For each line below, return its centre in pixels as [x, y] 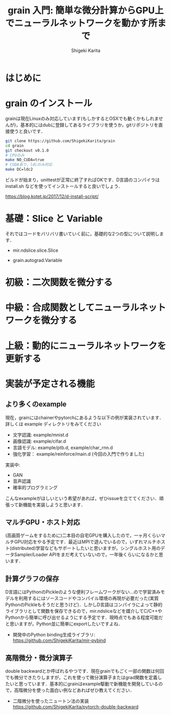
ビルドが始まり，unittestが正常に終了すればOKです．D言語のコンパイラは [82, 180]
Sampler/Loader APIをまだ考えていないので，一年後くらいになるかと [87, 555]
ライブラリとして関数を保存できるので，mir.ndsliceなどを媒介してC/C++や [84, 611]
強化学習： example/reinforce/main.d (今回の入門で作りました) [78, 454]
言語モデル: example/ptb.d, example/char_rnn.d [63, 447]
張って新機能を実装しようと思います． [45, 505]
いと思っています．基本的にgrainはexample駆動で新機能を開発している [84, 684]
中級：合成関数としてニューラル [72, 308]
